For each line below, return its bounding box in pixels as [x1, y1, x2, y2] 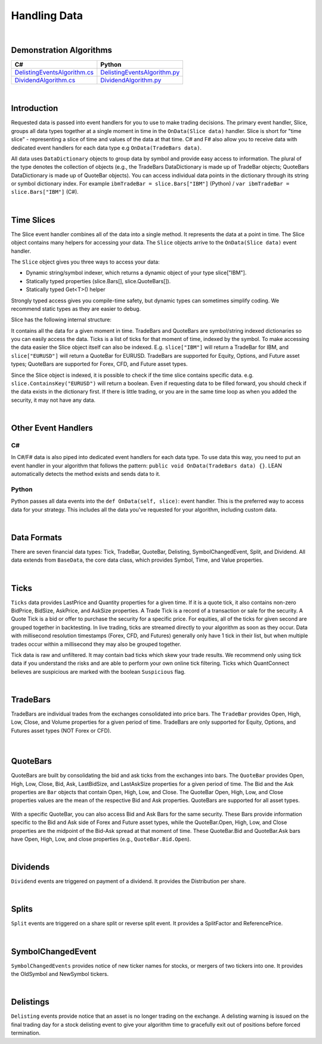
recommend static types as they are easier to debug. [11, 305, 141, 312]
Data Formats [11, 532, 63, 543]
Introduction [11, 103, 58, 113]
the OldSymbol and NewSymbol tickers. [11, 971, 109, 978]
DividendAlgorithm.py [100, 76, 162, 85]
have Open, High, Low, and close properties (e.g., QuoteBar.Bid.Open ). [11, 835, 191, 842]
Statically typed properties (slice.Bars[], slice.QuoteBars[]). [26, 277, 171, 284]
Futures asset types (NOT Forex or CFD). [11, 727, 112, 734]
